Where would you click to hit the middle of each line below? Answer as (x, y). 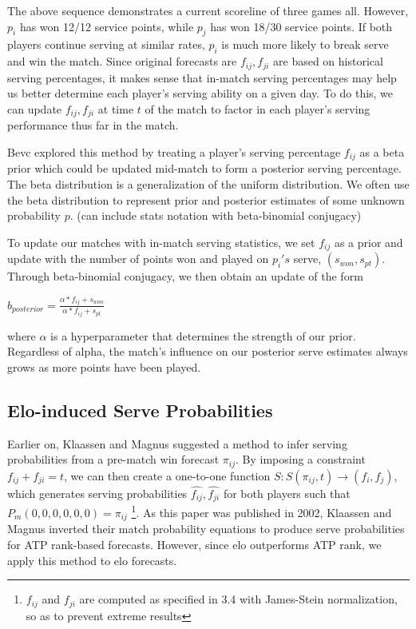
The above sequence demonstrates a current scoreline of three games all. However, (208, 10)
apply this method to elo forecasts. (92, 560)
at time (116, 108)
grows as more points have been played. (104, 366)
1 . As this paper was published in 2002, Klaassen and (261, 512)
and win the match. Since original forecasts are (122, 61)
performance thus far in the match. (93, 125)
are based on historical (328, 61)
